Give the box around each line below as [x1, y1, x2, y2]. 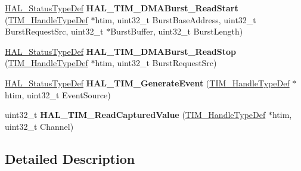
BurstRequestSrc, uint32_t [5, 25, 104, 38]
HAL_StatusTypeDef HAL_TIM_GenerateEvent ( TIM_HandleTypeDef [5, 76, 290, 89]
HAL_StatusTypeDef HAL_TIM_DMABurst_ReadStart [5, 2, 238, 14]
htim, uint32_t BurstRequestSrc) [95, 57, 217, 69]
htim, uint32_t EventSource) [5, 88, 111, 101]
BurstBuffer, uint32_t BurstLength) [110, 25, 243, 38]
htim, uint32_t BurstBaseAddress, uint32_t [95, 13, 256, 26]
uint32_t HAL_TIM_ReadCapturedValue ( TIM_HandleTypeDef [5, 108, 266, 121]
